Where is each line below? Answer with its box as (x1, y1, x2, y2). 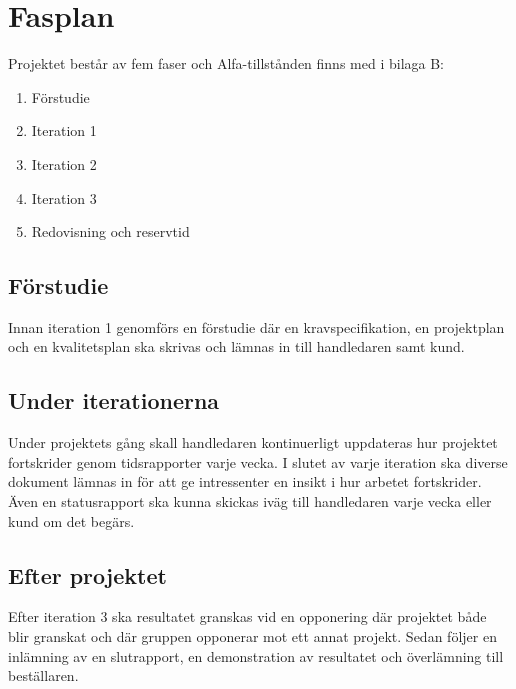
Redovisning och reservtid (31, 221, 190, 242)
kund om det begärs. (8, 510, 135, 531)
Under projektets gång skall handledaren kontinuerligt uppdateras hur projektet (8, 432, 498, 453)
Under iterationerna (8, 385, 220, 416)
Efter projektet (8, 559, 167, 590)
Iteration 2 (31, 153, 97, 174)
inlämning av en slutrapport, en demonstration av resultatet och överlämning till (8, 645, 504, 666)
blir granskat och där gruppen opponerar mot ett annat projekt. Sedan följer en (8, 626, 497, 647)
